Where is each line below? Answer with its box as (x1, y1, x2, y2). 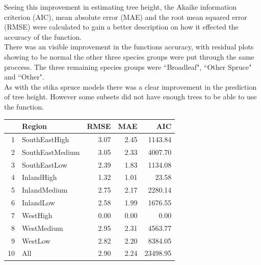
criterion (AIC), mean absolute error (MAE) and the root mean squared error (4, 11, 247, 22)
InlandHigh (22, 172, 57, 182)
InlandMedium (22, 184, 68, 195)
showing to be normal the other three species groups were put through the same (4, 51, 254, 62)
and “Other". (4, 71, 44, 82)
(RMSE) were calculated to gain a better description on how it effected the (4, 21, 239, 32)
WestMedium (22, 222, 63, 233)
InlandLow (22, 197, 55, 208)
